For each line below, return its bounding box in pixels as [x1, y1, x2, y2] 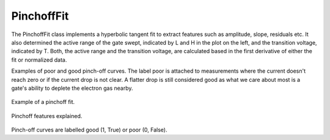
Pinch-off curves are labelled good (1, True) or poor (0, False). [11, 126, 167, 134]
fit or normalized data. [11, 56, 67, 64]
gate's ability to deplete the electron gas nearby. [11, 84, 133, 92]
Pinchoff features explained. [11, 112, 82, 119]
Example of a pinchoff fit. [11, 98, 75, 106]
